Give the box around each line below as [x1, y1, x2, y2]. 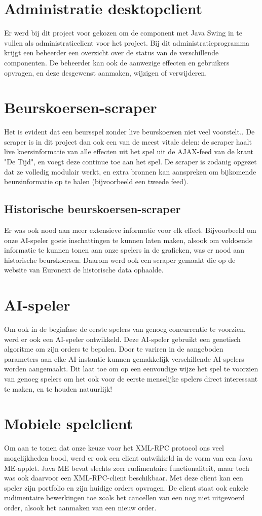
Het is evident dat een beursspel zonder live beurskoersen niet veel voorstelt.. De [4, 126, 255, 137]
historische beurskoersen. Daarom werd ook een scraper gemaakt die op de [4, 254, 236, 265]
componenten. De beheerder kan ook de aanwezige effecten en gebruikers [4, 57, 230, 67]
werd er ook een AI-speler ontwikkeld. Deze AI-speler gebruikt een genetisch [4, 333, 241, 344]
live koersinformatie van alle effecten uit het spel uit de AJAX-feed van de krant [4, 146, 253, 157]
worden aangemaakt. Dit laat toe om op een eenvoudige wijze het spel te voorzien [4, 363, 258, 374]
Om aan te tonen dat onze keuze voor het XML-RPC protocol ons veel [4, 442, 224, 453]
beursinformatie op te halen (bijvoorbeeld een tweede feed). [4, 176, 189, 187]
